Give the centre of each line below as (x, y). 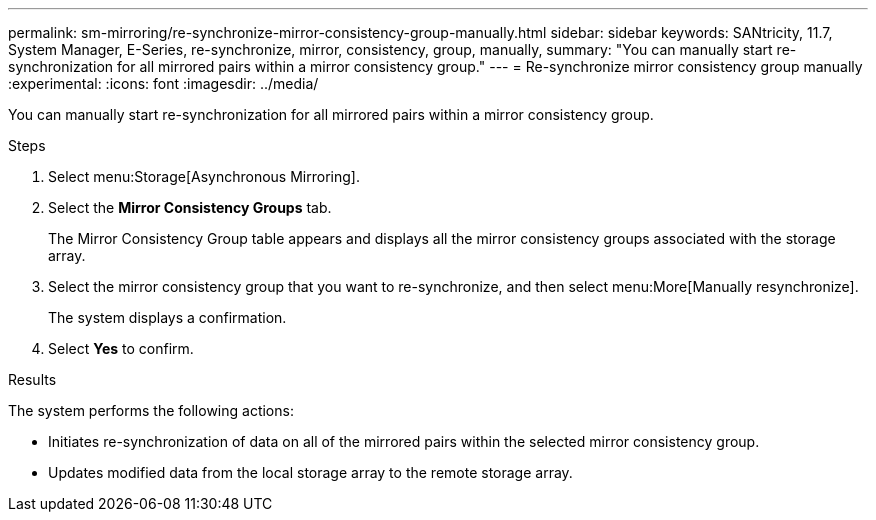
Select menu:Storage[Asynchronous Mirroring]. (204, 176)
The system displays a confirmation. (167, 317)
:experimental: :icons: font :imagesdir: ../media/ (163, 83)
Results (32, 379)
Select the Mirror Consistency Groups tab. (190, 207)
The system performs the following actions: (151, 410)
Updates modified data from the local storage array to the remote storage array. (310, 472)
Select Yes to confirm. (121, 348)
